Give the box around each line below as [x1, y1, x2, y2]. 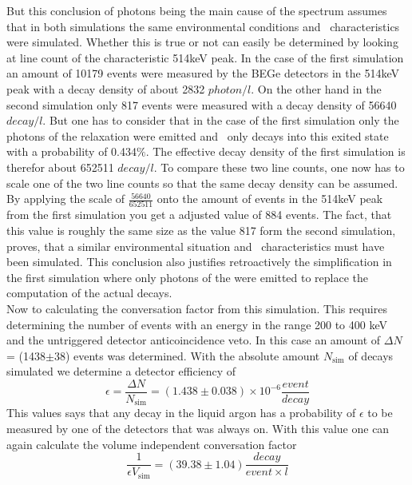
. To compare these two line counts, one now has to [153, 158, 405, 175]
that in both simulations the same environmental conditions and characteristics [6, 18, 400, 34]
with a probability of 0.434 [6, 143, 137, 160]
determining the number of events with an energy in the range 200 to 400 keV [6, 316, 387, 332]
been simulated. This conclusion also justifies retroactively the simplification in [6, 253, 392, 270]
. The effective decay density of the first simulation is [145, 143, 406, 160]
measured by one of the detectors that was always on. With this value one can [6, 420, 390, 437]
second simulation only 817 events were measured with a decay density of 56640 [6, 96, 397, 113]
